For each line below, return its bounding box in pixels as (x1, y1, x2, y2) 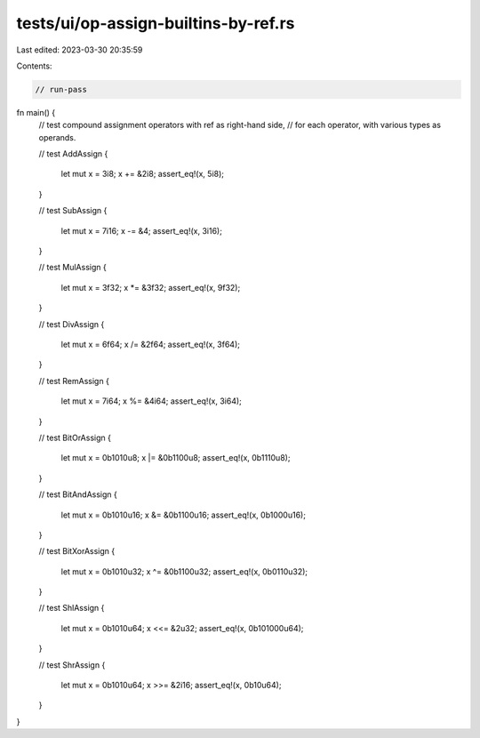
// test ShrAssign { (38, 659, 106, 670)
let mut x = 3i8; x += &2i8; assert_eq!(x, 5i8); (60, 169, 225, 180)
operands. (38, 132, 76, 142)
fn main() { (16, 107, 56, 117)
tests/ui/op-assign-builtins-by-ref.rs (16, 13, 295, 33)
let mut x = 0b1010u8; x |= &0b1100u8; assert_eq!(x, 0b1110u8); (60, 453, 291, 463)
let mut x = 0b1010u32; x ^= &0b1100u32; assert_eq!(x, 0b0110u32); (60, 566, 308, 577)
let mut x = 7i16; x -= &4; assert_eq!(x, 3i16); (60, 225, 222, 236)
